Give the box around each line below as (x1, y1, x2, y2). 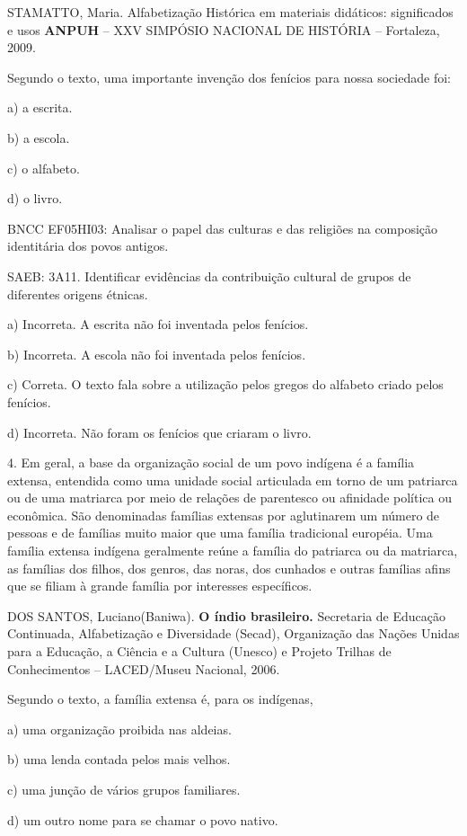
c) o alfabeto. (7, 158, 80, 177)
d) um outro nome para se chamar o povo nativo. (7, 810, 278, 829)
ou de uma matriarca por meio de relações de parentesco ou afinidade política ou (7, 488, 452, 507)
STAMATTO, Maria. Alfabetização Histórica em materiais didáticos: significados (7, 3, 454, 21)
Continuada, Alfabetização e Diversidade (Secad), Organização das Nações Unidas (7, 624, 460, 643)
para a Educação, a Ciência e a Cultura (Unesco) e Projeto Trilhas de (7, 642, 392, 661)
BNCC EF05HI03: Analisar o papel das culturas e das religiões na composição (7, 218, 438, 237)
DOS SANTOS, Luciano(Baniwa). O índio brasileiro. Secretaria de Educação (7, 606, 445, 625)
